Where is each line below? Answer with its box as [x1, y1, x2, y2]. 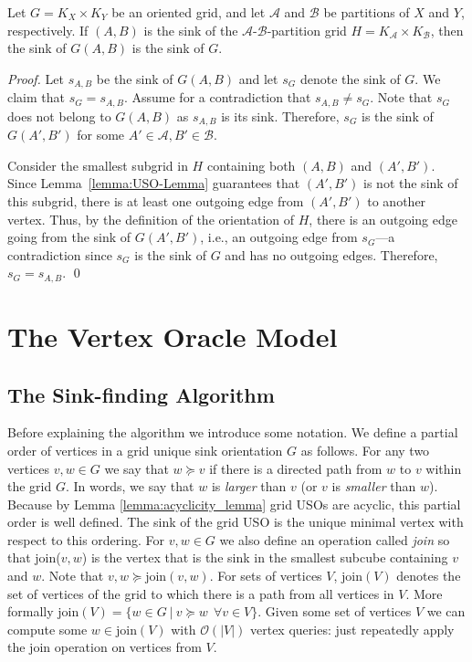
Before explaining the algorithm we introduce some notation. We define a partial [7, 423, 458, 442]
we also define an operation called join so [219, 530, 450, 549]
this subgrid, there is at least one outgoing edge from [7, 191, 304, 210]
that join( [7, 548, 61, 567]
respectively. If [7, 20, 89, 39]
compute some [7, 619, 88, 638]
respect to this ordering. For [7, 530, 165, 549]
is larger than [211, 477, 287, 496]
